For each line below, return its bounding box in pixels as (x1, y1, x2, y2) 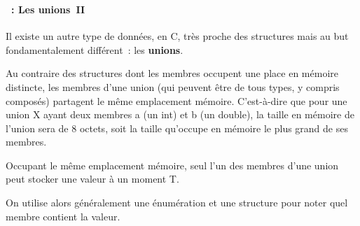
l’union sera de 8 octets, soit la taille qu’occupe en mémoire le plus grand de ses (6, 120, 348, 135)
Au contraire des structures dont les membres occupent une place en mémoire (6, 66, 338, 80)
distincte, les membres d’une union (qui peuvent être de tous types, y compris (6, 79, 340, 94)
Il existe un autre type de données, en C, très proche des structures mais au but (6, 29, 349, 43)
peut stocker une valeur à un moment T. (6, 171, 179, 186)
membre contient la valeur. (6, 209, 120, 223)
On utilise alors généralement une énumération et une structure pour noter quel (6, 195, 348, 210)
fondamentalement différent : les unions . (6, 42, 184, 57)
